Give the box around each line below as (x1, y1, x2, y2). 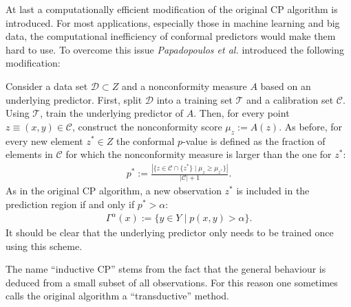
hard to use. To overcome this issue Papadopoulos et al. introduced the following (6, 42, 345, 56)
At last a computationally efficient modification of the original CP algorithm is (6, 2, 338, 16)
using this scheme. (6, 238, 83, 253)
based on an (260, 78, 311, 93)
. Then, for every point (193, 106, 290, 120)
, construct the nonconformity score (72, 119, 222, 133)
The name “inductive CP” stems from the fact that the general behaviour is (6, 262, 326, 276)
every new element (6, 133, 83, 148)
